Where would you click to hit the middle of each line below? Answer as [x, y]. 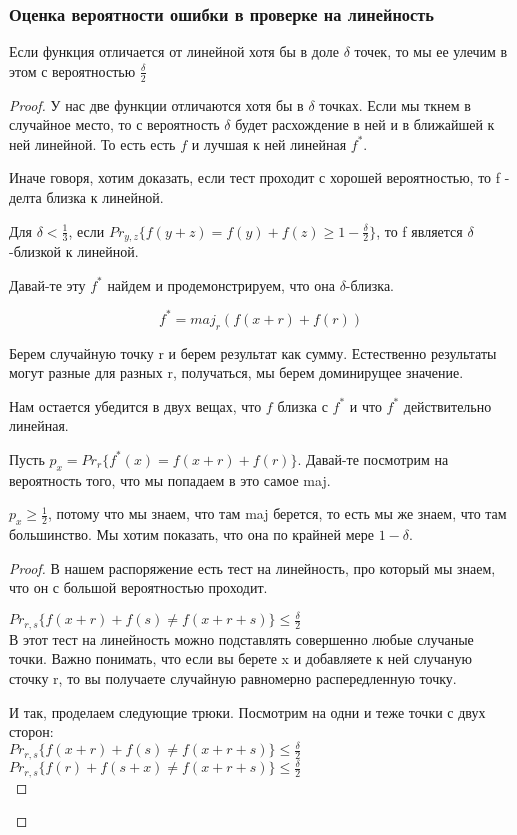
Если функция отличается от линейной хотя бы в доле [174, 51]
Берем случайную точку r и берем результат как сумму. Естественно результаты [253, 352]
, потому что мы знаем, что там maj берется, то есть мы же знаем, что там [277, 513]
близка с [302, 405]
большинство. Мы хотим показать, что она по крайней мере [191, 534]
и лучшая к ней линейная [269, 143]
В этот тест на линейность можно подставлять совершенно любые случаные [241, 638]
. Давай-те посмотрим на [373, 458]
